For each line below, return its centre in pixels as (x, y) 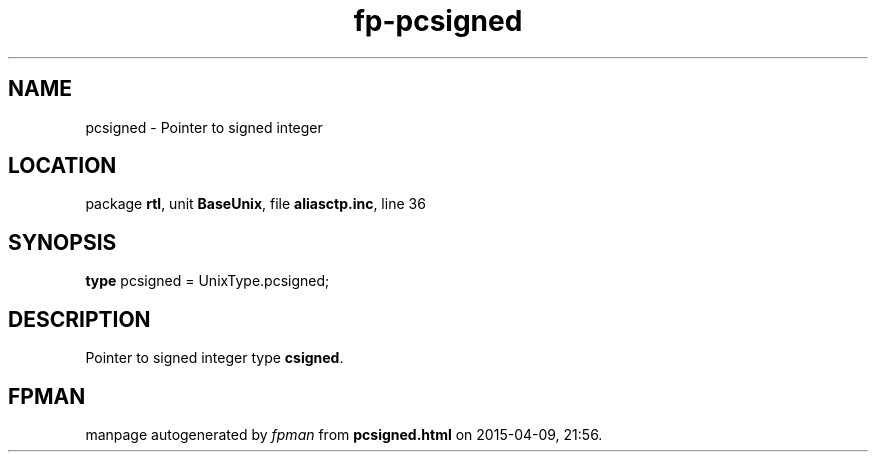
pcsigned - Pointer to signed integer (204, 127)
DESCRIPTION (79, 319)
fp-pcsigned (438, 21)
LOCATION (62, 166)
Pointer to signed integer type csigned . (214, 358)
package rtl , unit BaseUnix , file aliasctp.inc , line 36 (255, 204)
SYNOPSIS (62, 242)
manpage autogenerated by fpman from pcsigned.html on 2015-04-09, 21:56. (344, 434)
